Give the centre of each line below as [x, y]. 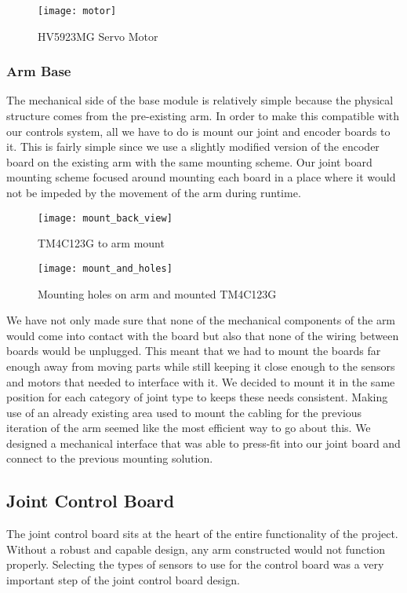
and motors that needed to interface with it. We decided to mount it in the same [201, 381]
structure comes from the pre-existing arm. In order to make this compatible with [203, 116]
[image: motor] [77, 11]
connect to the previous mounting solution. [110, 458]
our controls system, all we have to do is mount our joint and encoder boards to [198, 131]
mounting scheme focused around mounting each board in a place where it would [201, 177]
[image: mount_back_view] [105, 218]
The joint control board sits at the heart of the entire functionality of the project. [202, 534]
